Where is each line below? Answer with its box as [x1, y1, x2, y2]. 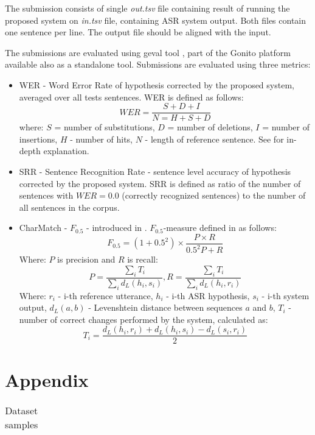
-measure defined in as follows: [163, 221, 277, 234]
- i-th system [261, 289, 310, 302]
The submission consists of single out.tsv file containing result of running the [5, 2, 290, 14]
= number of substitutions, [54, 121, 155, 133]
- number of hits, [70, 132, 133, 145]
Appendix [5, 367, 89, 392]
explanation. [43, 144, 89, 157]
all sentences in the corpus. [19, 200, 120, 213]
